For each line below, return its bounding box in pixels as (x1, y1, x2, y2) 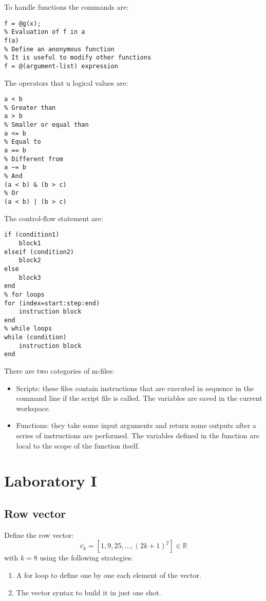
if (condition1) (4, 231, 60, 239)
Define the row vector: (4, 529, 74, 540)
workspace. (16, 402, 51, 413)
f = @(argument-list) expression (4, 62, 118, 70)
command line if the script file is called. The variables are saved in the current (16, 393, 262, 403)
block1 (18, 239, 41, 247)
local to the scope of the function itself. (16, 440, 140, 451)
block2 (18, 257, 41, 264)
